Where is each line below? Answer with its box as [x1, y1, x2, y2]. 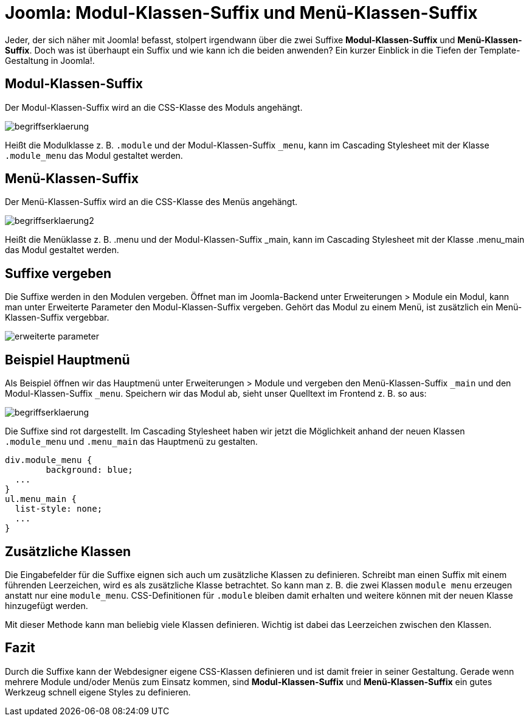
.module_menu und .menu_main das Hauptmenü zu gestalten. [5, 436, 258, 447]
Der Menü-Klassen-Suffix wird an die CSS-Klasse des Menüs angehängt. [5, 197, 298, 207]
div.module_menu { [5, 455, 92, 465]
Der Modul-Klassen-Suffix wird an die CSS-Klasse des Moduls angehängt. [5, 102, 303, 113]
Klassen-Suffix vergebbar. [5, 312, 109, 323]
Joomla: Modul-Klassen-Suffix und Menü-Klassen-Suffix [5, 2, 478, 23]
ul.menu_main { [5, 494, 77, 504]
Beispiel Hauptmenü [5, 352, 130, 367]
